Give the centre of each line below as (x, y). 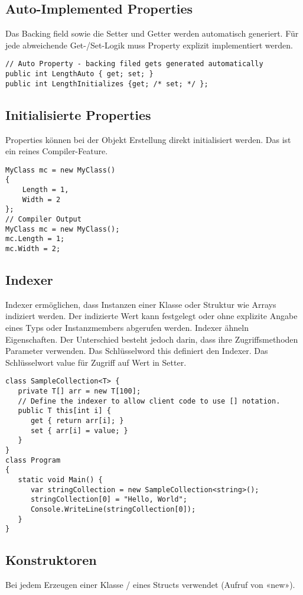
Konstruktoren (51, 560)
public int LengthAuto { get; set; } (79, 74)
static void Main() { (60, 479)
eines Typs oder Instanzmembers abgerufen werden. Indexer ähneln (127, 328)
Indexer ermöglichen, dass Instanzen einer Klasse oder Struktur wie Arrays (141, 304)
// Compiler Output (43, 220)
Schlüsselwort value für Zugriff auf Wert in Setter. (96, 362)
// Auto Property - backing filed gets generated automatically (134, 64)
